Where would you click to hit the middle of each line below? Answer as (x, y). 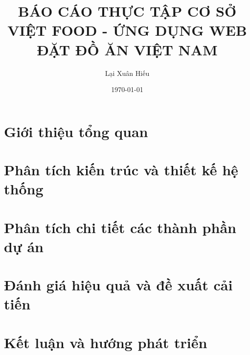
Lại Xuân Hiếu (127, 73)
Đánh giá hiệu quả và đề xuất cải (118, 285)
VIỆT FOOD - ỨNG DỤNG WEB (127, 30)
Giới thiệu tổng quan (76, 131)
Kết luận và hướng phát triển (106, 342)
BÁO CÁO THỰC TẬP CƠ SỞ (127, 11)
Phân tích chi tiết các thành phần (120, 227)
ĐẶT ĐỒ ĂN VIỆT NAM (127, 49)
